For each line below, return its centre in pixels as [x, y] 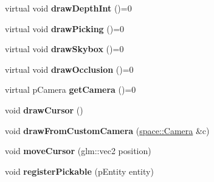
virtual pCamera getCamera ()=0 [71, 89]
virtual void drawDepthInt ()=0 [68, 8]
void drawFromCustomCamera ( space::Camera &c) [107, 130]
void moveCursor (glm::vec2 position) [78, 151]
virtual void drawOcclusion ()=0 [69, 69]
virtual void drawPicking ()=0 [65, 28]
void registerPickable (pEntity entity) [79, 171]
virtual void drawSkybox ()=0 [64, 49]
